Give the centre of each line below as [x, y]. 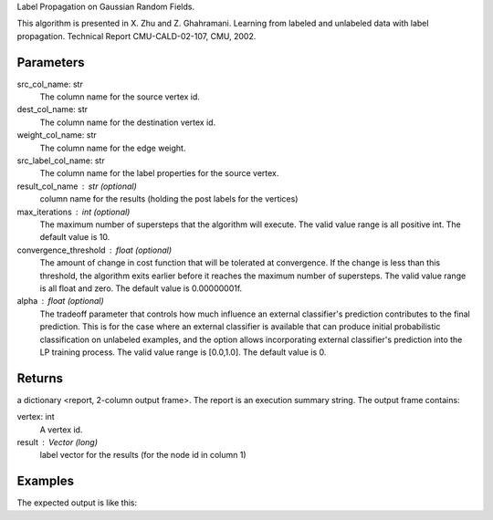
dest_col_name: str [52, 109]
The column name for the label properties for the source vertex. [159, 173]
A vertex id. [61, 430]
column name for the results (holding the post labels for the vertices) [169, 199]
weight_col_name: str [57, 135]
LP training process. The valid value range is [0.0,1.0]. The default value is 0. [183, 352]
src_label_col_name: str [61, 161]
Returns [40, 378]
